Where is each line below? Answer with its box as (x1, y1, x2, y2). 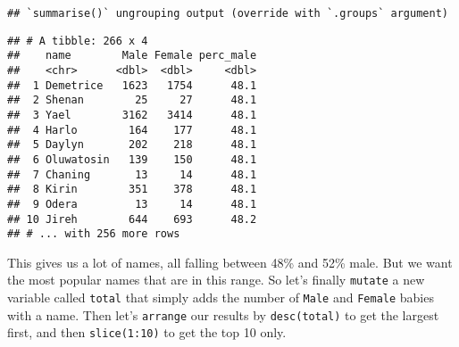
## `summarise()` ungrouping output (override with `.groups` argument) (7, 7, 448, 20)
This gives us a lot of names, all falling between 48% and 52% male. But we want (7, 252, 453, 271)
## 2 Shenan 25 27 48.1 (7, 94, 257, 107)
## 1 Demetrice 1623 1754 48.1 (7, 78, 257, 92)
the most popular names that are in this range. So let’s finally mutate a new (7, 270, 425, 289)
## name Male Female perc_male (7, 49, 257, 62)
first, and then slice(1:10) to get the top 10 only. (7, 323, 287, 342)
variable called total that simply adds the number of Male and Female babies (7, 288, 434, 307)
